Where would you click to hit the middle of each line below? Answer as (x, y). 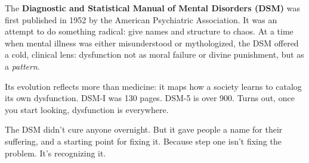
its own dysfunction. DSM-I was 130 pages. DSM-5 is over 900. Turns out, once (150, 98)
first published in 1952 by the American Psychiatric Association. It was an (141, 19)
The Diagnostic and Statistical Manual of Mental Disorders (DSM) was (152, 8)
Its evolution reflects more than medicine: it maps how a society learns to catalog (153, 86)
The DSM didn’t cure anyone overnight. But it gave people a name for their (144, 129)
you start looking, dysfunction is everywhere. (87, 109)
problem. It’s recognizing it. (55, 153)
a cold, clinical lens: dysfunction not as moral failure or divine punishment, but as (154, 54)
